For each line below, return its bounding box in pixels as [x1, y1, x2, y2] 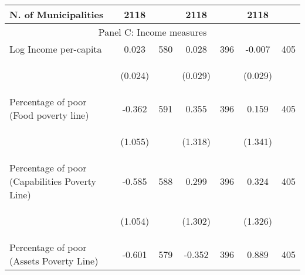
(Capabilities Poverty [9, 174, 96, 188]
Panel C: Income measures [98, 25, 207, 39]
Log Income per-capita [9, 42, 102, 56]
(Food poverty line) [9, 108, 89, 122]
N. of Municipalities [9, 8, 104, 21]
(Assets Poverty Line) [9, 254, 99, 267]
